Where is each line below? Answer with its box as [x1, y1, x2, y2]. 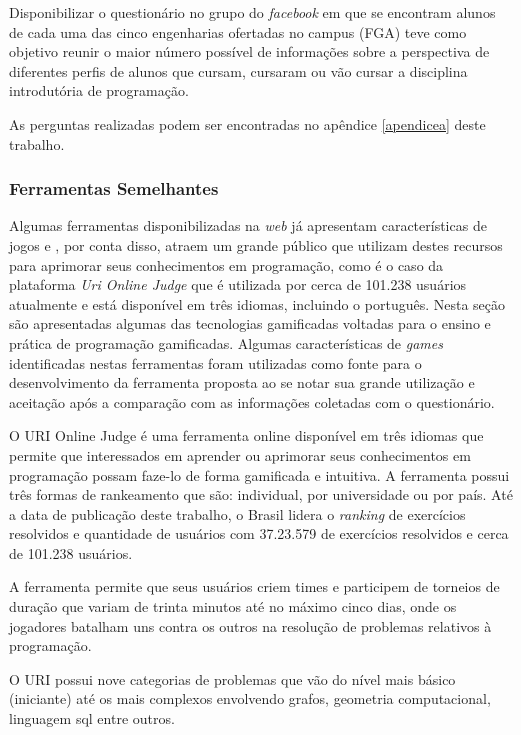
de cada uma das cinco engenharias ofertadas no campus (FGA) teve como [9, 21, 467, 42]
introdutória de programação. [9, 80, 189, 101]
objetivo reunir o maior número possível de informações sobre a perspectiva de [9, 41, 490, 62]
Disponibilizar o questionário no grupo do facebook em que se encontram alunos [9, 2, 496, 22]
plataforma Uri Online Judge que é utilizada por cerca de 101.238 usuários [9, 274, 467, 295]
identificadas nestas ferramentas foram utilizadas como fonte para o [9, 352, 422, 373]
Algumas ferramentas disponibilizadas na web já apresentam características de [9, 215, 487, 236]
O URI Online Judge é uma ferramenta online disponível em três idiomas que [9, 425, 484, 446]
